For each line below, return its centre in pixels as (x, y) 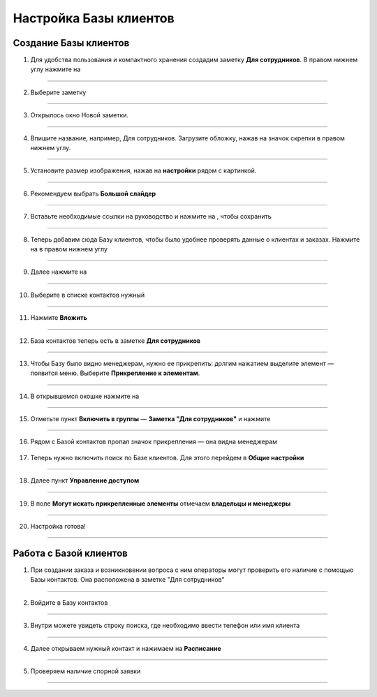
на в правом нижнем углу (69, 249)
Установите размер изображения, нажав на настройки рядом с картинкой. (143, 170)
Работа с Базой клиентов (71, 553)
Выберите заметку (58, 92)
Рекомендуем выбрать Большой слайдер (93, 193)
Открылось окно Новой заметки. (80, 115)
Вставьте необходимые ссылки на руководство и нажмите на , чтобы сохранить (151, 217)
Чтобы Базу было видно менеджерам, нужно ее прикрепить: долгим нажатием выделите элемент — (182, 363)
